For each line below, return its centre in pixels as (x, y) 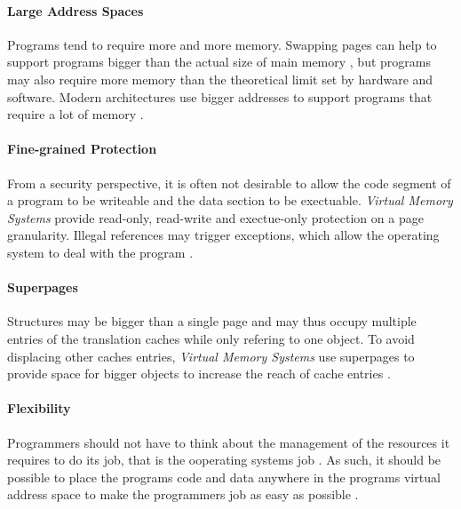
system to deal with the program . (100, 252)
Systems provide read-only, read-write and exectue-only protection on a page (215, 217)
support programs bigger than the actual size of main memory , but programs (219, 62)
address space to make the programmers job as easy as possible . (183, 494)
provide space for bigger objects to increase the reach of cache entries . (199, 374)
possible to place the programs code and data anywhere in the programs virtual (224, 477)
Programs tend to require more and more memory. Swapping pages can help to (222, 44)
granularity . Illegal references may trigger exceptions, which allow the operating (223, 235)
